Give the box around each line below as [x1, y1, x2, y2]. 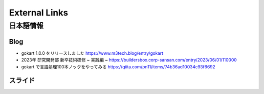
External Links [9, 7, 68, 18]
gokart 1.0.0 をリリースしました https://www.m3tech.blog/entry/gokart [21, 50, 164, 56]
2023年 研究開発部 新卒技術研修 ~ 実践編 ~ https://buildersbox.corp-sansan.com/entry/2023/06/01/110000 [21, 57, 237, 63]
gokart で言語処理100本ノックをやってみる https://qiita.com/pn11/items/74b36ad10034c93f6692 [21, 63, 216, 70]
